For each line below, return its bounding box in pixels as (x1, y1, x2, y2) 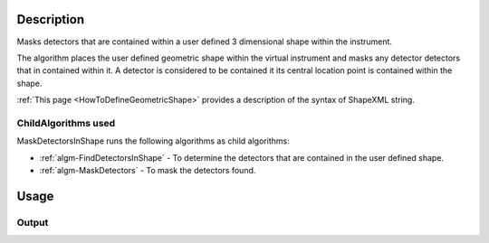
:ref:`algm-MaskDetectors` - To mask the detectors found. (39, 165, 256, 175)
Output (16, 216, 49, 229)
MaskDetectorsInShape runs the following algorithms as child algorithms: (16, 136, 290, 146)
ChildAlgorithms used (16, 117, 116, 129)
